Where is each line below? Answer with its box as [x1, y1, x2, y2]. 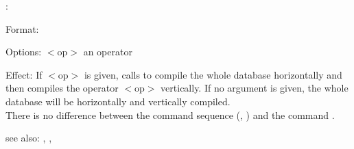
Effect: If [5, 67, 43, 81]
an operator [83, 44, 132, 59]
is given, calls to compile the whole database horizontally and [84, 67, 342, 81]
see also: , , [5, 131, 52, 145]
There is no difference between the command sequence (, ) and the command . [5, 107, 335, 122]
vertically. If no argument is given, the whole [161, 81, 349, 95]
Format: [5, 21, 39, 36]
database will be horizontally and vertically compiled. [5, 94, 231, 108]
